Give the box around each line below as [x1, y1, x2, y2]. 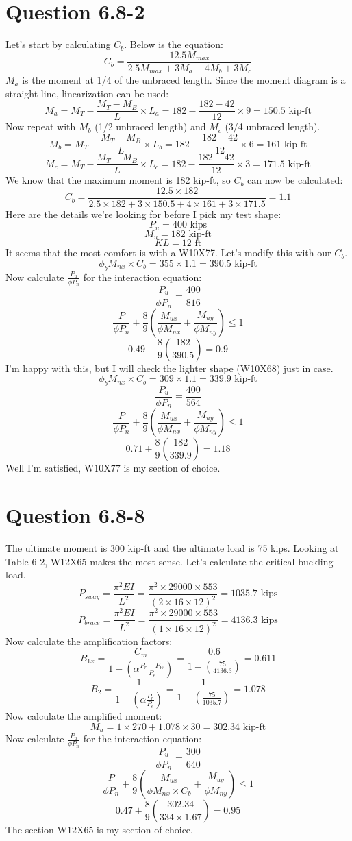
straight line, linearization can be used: [5, 86, 169, 100]
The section [5, 822, 54, 837]
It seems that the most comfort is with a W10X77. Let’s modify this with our [5, 245, 331, 260]
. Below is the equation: [124, 37, 223, 51]
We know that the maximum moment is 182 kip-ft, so [5, 173, 231, 187]
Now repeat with [5, 119, 76, 134]
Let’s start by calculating [5, 37, 111, 51]
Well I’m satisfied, [5, 461, 81, 475]
